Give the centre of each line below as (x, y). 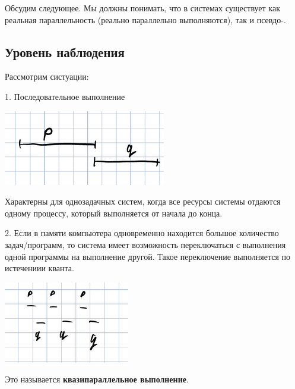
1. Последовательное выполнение (65, 96)
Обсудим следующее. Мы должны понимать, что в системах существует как (142, 8)
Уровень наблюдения (65, 51)
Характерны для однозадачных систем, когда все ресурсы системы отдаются (143, 201)
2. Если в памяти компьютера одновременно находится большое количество (142, 233)
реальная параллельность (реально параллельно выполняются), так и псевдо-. (145, 19)
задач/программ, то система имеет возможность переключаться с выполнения (145, 244)
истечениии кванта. (39, 268)
